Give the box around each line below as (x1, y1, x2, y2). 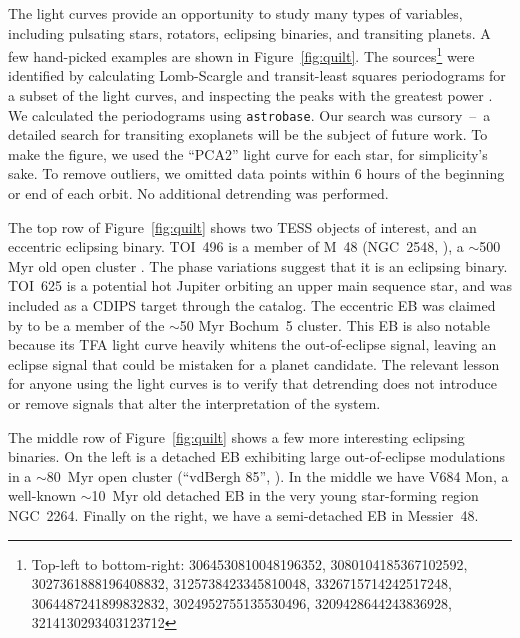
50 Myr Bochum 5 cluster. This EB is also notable (179, 314, 490, 335)
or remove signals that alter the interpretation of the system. (8, 393, 381, 413)
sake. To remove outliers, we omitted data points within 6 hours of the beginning (8, 163, 505, 184)
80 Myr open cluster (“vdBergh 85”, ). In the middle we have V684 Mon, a (46, 465, 509, 486)
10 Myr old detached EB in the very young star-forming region (91, 485, 479, 506)
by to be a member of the (8, 314, 165, 335)
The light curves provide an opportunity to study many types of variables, (8, 3, 463, 23)
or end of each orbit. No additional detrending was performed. (8, 183, 389, 204)
